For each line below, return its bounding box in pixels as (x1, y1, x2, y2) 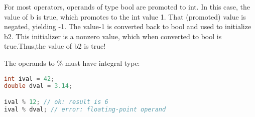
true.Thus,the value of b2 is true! (4, 41, 106, 51)
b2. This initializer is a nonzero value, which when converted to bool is (4, 31, 222, 41)
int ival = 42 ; (4, 75, 55, 82)
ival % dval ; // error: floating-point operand (4, 105, 166, 113)
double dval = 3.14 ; (4, 82, 73, 90)
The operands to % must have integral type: (4, 57, 140, 68)
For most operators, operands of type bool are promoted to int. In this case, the (4, 2, 250, 12)
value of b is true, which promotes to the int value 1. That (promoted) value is (4, 11, 246, 22)
